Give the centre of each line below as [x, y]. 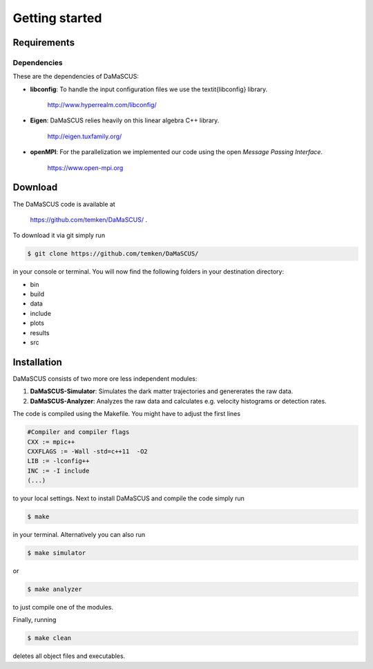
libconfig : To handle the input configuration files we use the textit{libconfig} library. [149, 89]
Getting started [57, 18]
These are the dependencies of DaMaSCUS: [76, 77]
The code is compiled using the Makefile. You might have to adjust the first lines [127, 414]
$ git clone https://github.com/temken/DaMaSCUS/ [113, 254]
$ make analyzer [55, 589]
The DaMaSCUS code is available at [64, 204]
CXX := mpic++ [51, 442]
